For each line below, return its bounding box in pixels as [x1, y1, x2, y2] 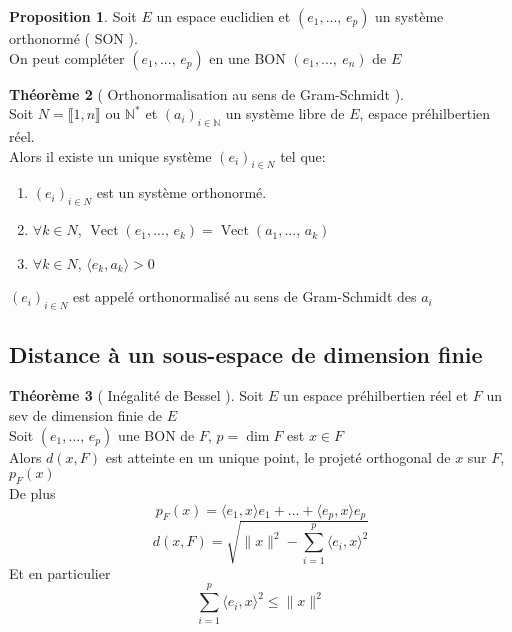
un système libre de [225, 103, 345, 124]
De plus [9, 482, 56, 503]
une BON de [117, 424, 195, 445]
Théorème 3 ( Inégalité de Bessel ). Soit [9, 385, 264, 406]
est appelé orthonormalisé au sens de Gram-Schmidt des [72, 286, 417, 307]
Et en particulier [9, 562, 111, 583]
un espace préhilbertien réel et [283, 385, 469, 406]
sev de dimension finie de [9, 404, 162, 425]
